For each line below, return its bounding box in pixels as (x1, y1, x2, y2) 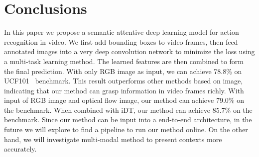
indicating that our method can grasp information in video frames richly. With (4, 85, 244, 95)
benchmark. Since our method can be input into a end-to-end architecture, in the (4, 114, 252, 125)
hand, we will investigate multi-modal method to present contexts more (4, 134, 222, 144)
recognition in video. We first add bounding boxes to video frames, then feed (4, 36, 238, 47)
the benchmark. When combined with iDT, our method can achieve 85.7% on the (4, 104, 253, 115)
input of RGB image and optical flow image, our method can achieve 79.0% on (4, 95, 244, 105)
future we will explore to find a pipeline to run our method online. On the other (4, 124, 248, 135)
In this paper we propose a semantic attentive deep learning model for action (4, 27, 239, 37)
